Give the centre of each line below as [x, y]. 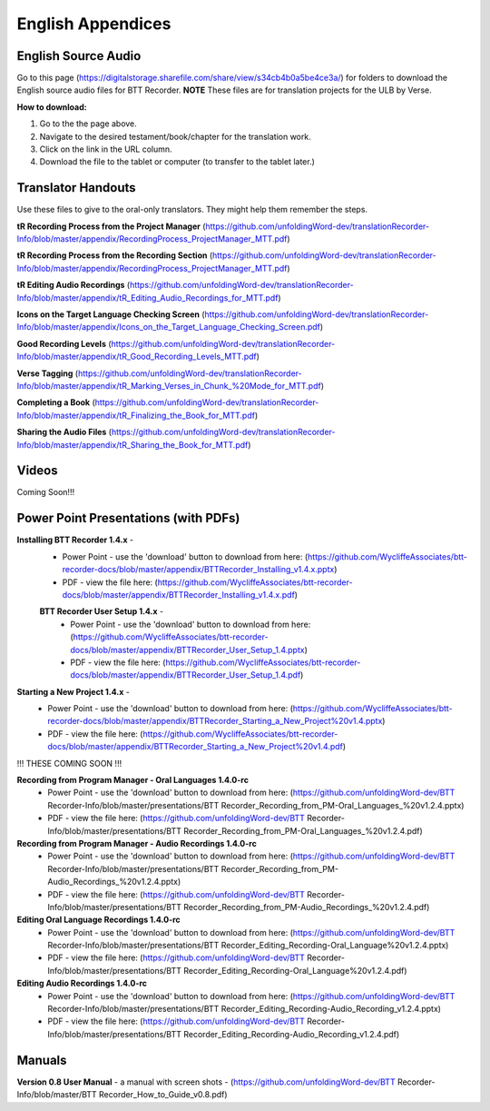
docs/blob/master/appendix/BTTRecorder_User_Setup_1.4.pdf [186, 675]
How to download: [52, 107]
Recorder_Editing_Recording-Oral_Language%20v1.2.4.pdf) [295, 970]
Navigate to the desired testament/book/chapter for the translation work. [176, 136]
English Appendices [94, 24]
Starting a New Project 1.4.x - [73, 691]
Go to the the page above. [88, 124]
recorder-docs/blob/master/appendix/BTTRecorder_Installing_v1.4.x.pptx [198, 570]
